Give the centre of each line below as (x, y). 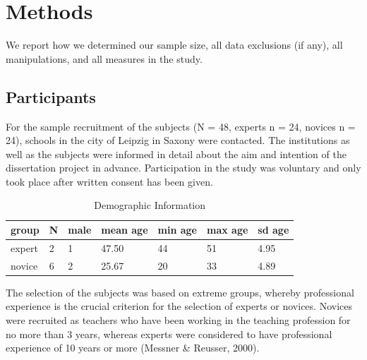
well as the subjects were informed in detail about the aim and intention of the (176, 154)
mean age (125, 230)
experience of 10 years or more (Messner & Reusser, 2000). (133, 348)
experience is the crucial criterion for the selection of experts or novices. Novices (179, 306)
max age (227, 230)
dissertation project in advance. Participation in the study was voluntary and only (183, 168)
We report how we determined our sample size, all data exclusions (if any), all (174, 45)
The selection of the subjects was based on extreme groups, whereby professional (180, 292)
